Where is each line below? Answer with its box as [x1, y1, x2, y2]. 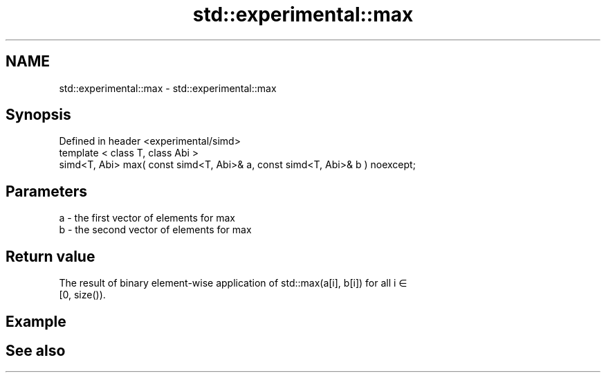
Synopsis [6, 106, 71, 124]
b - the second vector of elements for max [59, 224, 252, 236]
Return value [6, 247, 95, 265]
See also [6, 341, 66, 359]
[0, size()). [59, 289, 106, 301]
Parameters [6, 182, 87, 200]
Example [6, 312, 66, 330]
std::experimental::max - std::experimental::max [59, 82, 277, 94]
